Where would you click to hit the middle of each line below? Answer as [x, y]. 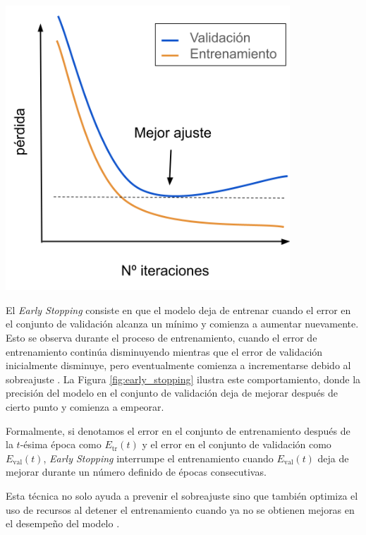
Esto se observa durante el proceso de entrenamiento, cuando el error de [161, 337]
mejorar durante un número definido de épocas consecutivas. [136, 472]
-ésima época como [61, 444]
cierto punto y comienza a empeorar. [85, 406]
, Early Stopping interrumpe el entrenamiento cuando [158, 458]
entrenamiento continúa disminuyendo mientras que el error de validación [164, 351]
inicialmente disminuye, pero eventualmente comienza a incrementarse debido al [178, 365]
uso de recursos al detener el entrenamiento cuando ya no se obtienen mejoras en [180, 509]
